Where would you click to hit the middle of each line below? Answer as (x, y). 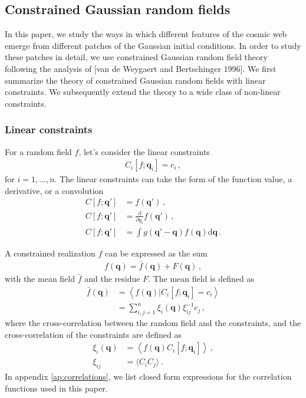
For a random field (38, 151)
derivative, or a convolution (54, 190)
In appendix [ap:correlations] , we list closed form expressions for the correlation (148, 376)
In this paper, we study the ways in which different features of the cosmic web (146, 34)
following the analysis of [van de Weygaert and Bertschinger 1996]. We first (141, 68)
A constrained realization (50, 253)
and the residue (112, 279)
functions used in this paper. (56, 388)
